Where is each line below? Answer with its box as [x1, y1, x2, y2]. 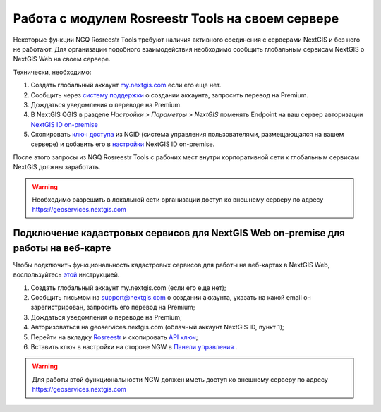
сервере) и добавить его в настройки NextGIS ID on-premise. [30, 140, 215, 148]
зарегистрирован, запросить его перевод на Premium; [30, 303, 195, 312]
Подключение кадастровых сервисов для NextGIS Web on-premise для [13, 227, 345, 239]
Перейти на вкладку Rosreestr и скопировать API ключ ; [30, 332, 198, 341]
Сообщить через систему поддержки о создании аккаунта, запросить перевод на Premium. [30, 90, 309, 99]
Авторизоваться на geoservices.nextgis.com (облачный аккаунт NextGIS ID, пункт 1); [30, 323, 285, 332]
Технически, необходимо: [13, 68, 92, 76]
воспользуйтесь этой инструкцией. [13, 270, 120, 279]
